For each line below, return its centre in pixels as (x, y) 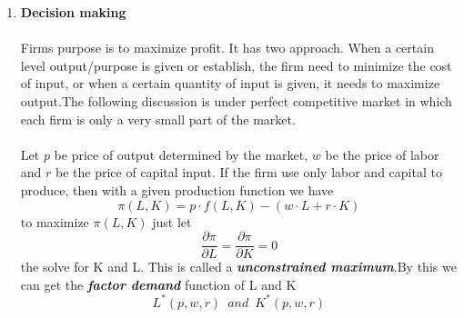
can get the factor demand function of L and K (158, 284)
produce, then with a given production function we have (177, 189)
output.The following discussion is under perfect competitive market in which (236, 100)
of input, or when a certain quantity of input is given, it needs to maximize (230, 83)
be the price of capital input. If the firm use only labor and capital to (249, 172)
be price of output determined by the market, (181, 154)
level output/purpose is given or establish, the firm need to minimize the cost (236, 65)
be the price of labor (382, 154)
